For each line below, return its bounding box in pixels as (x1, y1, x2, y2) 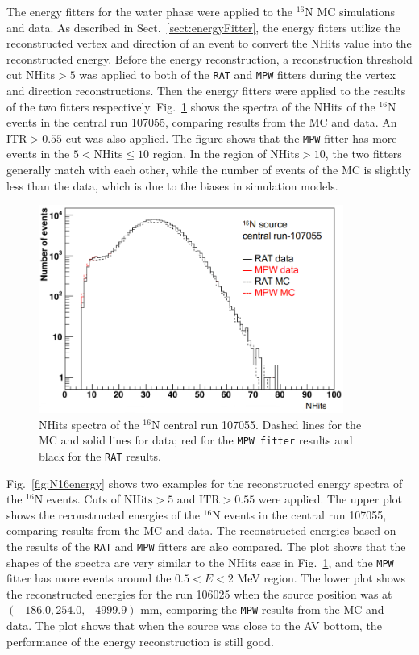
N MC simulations (305, 3, 395, 19)
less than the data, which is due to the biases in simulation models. (6, 177, 338, 194)
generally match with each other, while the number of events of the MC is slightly (6, 161, 411, 178)
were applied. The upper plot (258, 490, 403, 507)
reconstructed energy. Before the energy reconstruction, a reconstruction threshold (6, 50, 413, 67)
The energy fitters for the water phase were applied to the (6, 3, 292, 19)
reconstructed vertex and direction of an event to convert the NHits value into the (6, 35, 412, 52)
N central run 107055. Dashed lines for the (151, 415, 362, 432)
